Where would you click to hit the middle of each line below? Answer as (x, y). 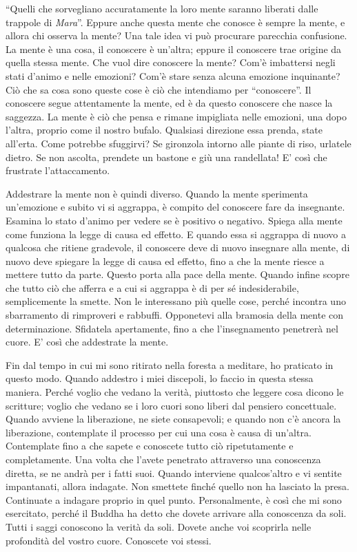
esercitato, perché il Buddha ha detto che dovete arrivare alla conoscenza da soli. (176, 513)
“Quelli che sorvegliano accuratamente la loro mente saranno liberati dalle (162, 8)
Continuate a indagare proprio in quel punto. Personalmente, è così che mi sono (174, 499)
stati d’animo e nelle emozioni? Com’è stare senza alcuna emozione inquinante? (173, 75)
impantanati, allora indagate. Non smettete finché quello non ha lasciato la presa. (177, 486)
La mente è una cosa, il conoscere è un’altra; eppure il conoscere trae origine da (174, 49)
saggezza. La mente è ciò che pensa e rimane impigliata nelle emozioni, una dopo (176, 116)
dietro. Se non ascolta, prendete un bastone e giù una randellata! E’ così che (166, 157)
